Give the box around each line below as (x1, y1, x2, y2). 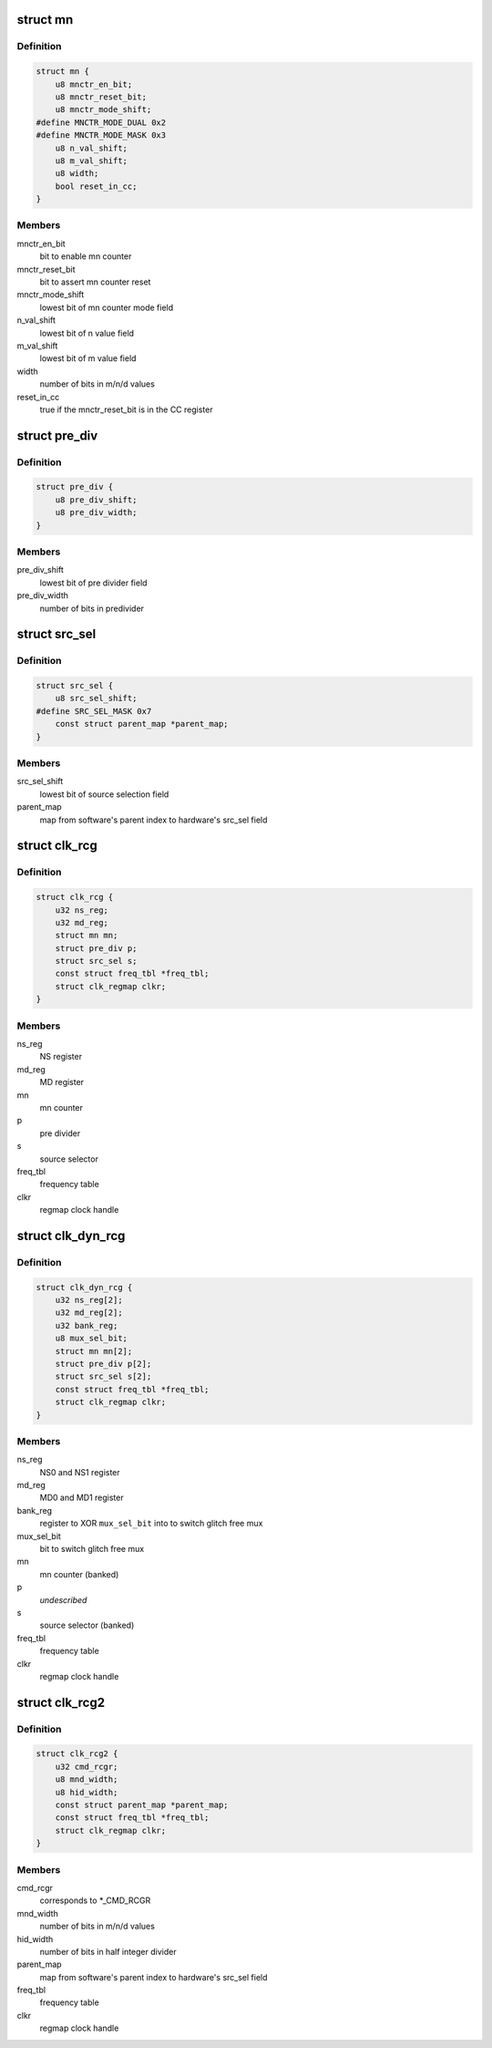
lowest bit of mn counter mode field (39, 302, 174, 313)
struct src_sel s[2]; (55, 1371, 152, 1381)
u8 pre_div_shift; (55, 494, 138, 505)
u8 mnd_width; (55, 1774, 118, 1784)
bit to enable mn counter (39, 251, 132, 262)
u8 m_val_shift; (55, 155, 128, 166)
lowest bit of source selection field (39, 789, 169, 800)
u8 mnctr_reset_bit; (55, 91, 148, 102)
